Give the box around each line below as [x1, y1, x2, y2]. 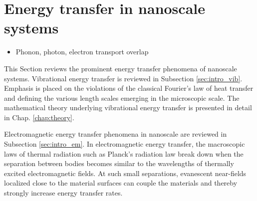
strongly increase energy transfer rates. [4, 188, 123, 198]
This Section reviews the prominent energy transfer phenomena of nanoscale [4, 63, 237, 73]
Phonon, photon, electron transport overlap [15, 46, 149, 57]
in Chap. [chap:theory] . [4, 112, 74, 122]
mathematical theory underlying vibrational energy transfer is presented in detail [4, 102, 252, 113]
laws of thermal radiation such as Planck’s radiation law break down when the [4, 148, 244, 159]
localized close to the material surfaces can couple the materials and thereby [4, 178, 238, 188]
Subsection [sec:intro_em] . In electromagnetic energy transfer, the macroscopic [4, 139, 245, 149]
